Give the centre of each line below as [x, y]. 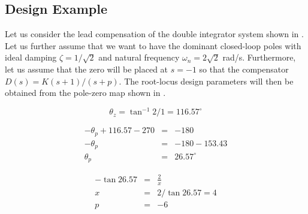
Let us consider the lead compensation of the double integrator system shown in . [154, 34]
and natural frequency [139, 57]
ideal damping [31, 57]
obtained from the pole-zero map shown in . [85, 93]
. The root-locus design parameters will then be [206, 81]
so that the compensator [244, 69]
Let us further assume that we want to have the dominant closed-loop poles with [153, 45]
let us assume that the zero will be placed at [87, 69]
